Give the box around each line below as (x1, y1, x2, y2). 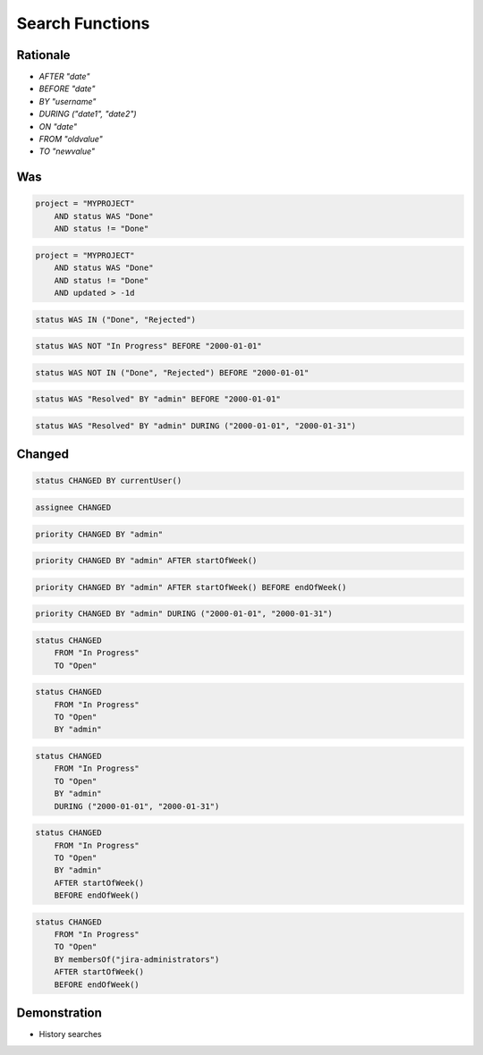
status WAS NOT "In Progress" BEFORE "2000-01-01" (35, 341, 263, 351)
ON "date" (38, 121, 78, 131)
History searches (38, 1029, 102, 1040)
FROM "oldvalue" (38, 134, 103, 145)
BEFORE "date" (38, 83, 96, 94)
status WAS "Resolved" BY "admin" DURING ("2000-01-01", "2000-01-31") (35, 420, 357, 431)
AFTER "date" (38, 72, 90, 82)
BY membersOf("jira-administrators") (54, 954, 220, 965)
